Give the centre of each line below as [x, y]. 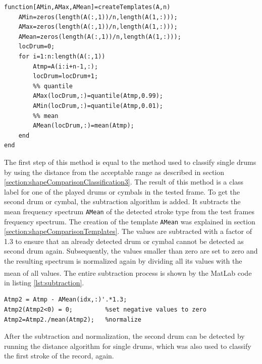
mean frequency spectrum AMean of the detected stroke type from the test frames [129, 211]
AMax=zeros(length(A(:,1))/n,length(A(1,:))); [98, 27]
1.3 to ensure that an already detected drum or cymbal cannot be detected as [124, 241]
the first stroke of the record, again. [59, 356]
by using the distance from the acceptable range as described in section [114, 172]
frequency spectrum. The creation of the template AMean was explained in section [130, 221]
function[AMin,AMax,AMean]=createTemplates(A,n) [87, 7]
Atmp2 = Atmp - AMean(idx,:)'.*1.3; [66, 300]
